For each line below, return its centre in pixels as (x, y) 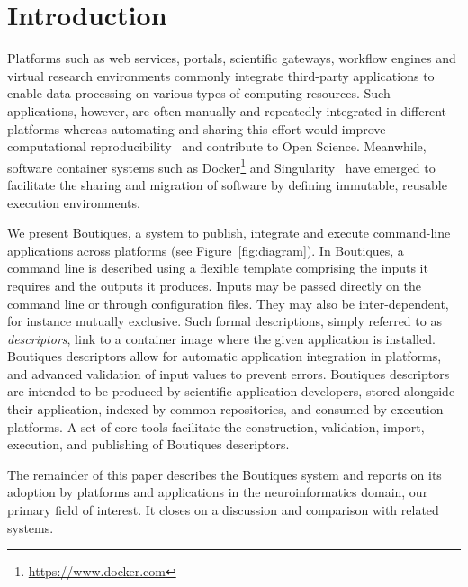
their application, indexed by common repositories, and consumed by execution (225, 409)
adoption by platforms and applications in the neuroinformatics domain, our (218, 492)
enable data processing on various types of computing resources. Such (199, 93)
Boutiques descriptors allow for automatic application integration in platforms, (225, 356)
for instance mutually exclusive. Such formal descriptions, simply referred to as (225, 321)
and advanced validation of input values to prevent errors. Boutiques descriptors (229, 373)
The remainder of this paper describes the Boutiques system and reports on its (225, 474)
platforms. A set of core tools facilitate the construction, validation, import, (216, 426)
